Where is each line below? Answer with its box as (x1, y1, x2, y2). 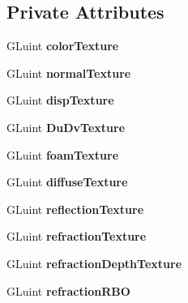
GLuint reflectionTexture (6, 200, 144, 217)
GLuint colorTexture (6, 37, 119, 54)
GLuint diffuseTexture (6, 173, 128, 190)
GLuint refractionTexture (6, 228, 147, 245)
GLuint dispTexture (6, 92, 114, 109)
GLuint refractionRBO (6, 282, 130, 299)
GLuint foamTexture (6, 146, 119, 163)
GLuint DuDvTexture (6, 118, 126, 135)
